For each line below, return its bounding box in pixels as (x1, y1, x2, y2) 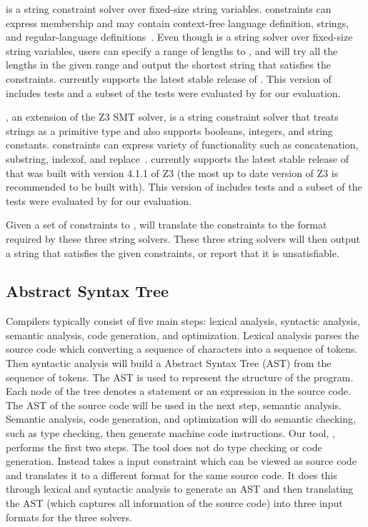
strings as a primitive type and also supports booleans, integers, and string (6, 123, 333, 138)
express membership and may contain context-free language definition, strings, (6, 15, 349, 30)
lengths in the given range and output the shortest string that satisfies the (6, 57, 331, 72)
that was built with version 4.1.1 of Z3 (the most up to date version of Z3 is (6, 165, 339, 180)
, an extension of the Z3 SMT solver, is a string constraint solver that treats (6, 109, 339, 124)
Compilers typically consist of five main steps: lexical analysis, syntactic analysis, (6, 313, 360, 328)
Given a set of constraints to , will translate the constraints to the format (6, 217, 327, 232)
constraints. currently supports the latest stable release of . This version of (6, 71, 332, 86)
